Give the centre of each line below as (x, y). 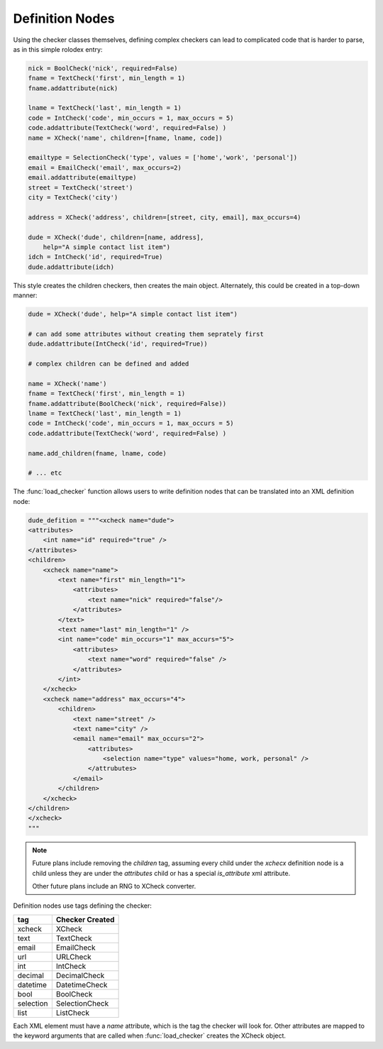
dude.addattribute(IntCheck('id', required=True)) (118, 344)
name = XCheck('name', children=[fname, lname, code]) (125, 138)
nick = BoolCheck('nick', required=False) (103, 68)
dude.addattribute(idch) (71, 267)
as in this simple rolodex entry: (58, 49)
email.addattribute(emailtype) (83, 178)
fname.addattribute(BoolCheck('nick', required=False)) (127, 403)
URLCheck (73, 957)
